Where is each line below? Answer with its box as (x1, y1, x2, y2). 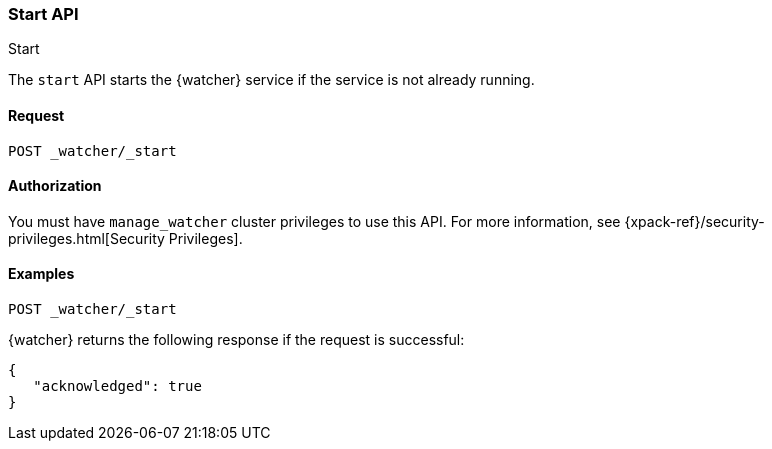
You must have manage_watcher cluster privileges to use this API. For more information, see (8, 212, 621, 230)
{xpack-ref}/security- (624, 212, 765, 230)
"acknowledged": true (33, 378, 202, 395)
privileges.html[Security (8, 229, 165, 247)
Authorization (8, 177, 102, 195)
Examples (8, 265, 75, 283)
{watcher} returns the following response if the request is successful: (8, 331, 465, 349)
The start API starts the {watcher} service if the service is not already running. (8, 71, 535, 89)
